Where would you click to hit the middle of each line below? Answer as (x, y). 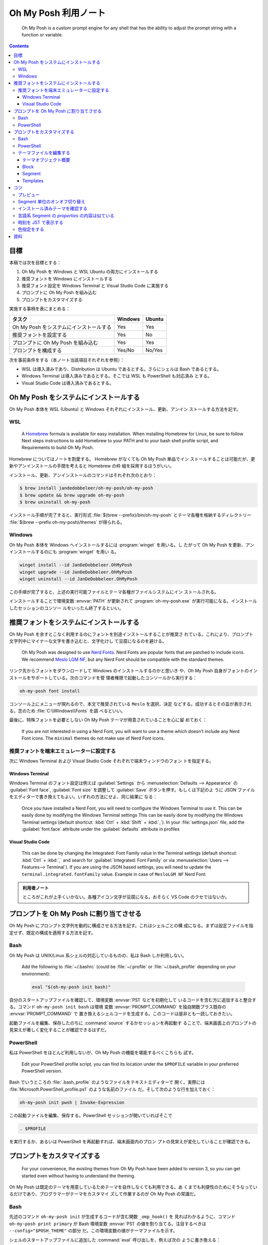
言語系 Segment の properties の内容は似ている (66, 215)
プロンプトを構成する (37, 350)
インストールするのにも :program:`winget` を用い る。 (64, 552)
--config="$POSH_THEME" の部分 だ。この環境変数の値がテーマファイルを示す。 (93, 1231)
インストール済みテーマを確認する (53, 209)
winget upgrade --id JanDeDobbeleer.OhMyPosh (76, 572)
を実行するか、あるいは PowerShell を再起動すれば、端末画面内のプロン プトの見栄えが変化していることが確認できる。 (131, 1141)
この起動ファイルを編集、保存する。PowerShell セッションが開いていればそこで (91, 1115)
